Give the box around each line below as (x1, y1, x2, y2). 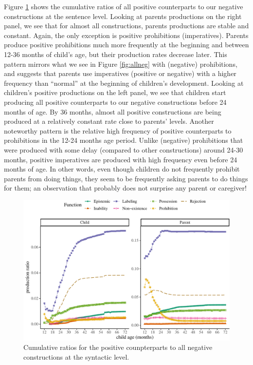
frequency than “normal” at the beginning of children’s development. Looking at (4, 77, 244, 88)
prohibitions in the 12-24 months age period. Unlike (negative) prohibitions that (4, 135, 243, 145)
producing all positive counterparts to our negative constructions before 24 (4, 96, 227, 107)
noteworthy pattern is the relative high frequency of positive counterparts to (4, 125, 232, 135)
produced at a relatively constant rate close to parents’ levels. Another (4, 116, 214, 126)
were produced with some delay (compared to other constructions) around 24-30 (4, 144, 243, 154)
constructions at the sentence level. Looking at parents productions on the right (4, 11, 242, 21)
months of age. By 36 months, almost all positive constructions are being (4, 106, 221, 116)
